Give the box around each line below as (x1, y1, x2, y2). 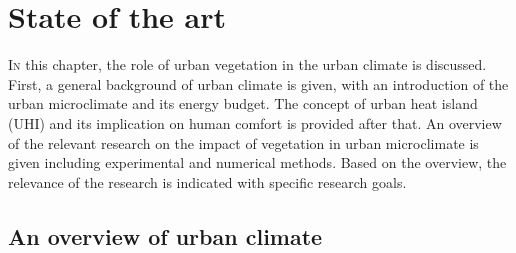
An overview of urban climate (8, 220, 323, 251)
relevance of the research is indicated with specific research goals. (8, 171, 407, 192)
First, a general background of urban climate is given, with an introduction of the (8, 73, 509, 94)
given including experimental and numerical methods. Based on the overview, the (8, 152, 507, 173)
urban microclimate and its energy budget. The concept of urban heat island (8, 93, 478, 114)
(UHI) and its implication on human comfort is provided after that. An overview (8, 112, 502, 133)
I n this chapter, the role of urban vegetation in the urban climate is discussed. (8, 54, 487, 75)
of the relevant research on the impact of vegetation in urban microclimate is (8, 132, 479, 153)
